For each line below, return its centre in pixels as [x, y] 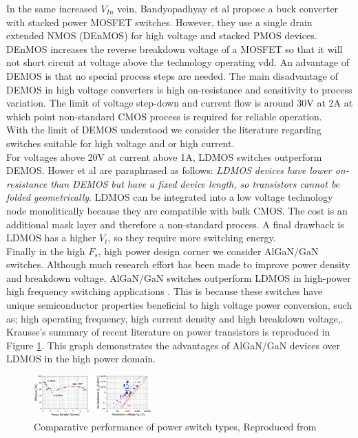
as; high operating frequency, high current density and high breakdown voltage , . [175, 318]
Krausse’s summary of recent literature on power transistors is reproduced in [168, 332]
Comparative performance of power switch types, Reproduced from [175, 427]
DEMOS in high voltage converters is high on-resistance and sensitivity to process [179, 89]
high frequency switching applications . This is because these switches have [165, 291]
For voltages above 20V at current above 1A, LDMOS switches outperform [164, 156]
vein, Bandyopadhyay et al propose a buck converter [228, 8]
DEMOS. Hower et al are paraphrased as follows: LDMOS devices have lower [169, 170]
